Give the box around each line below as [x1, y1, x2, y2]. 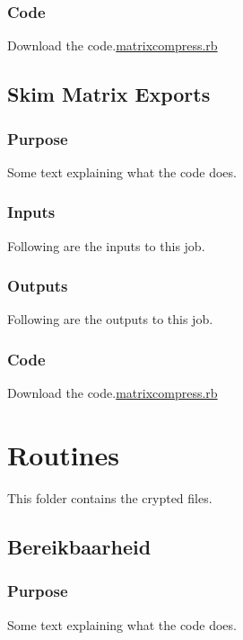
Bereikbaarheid [7, 532, 152, 560]
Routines [7, 437, 119, 473]
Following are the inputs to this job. [7, 236, 205, 255]
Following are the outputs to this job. [7, 310, 213, 329]
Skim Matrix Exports [7, 80, 211, 108]
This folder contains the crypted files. [7, 488, 213, 507]
